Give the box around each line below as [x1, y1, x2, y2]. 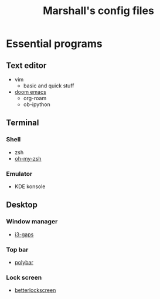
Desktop [6, 200, 38, 210]
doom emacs [14, 89, 47, 95]
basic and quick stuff [23, 82, 74, 89]
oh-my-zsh [14, 155, 42, 162]
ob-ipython [23, 101, 51, 108]
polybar [14, 259, 33, 266]
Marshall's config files [43, 4, 154, 18]
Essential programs [6, 37, 103, 50]
